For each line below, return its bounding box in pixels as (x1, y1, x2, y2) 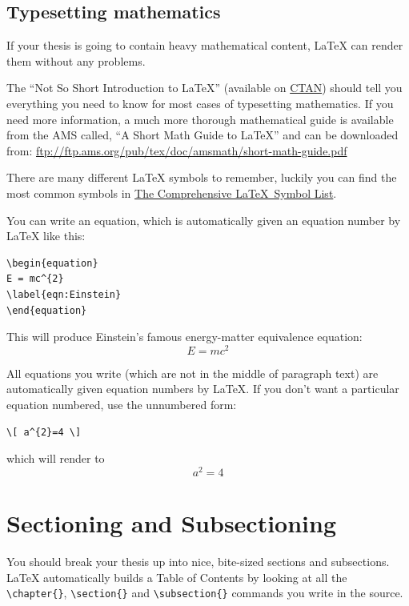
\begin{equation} (6, 257, 98, 269)
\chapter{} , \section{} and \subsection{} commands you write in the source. (6, 584, 403, 601)
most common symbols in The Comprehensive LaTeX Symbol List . (6, 184, 337, 201)
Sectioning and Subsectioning (6, 507, 337, 540)
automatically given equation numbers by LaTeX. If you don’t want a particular (6, 380, 399, 397)
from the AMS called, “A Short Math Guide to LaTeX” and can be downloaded (6, 126, 399, 143)
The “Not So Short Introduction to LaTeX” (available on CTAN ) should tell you (6, 79, 403, 96)
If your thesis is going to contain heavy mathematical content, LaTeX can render (6, 37, 403, 54)
